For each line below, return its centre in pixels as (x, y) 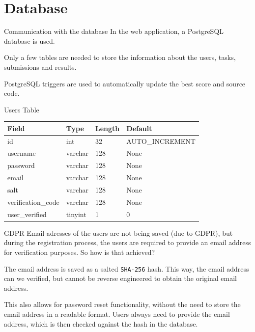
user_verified (27, 214)
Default (139, 128)
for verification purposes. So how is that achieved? (80, 252)
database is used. (29, 41)
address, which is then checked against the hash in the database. (101, 323)
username (22, 153)
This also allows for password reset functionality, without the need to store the (122, 304)
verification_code (33, 202)
